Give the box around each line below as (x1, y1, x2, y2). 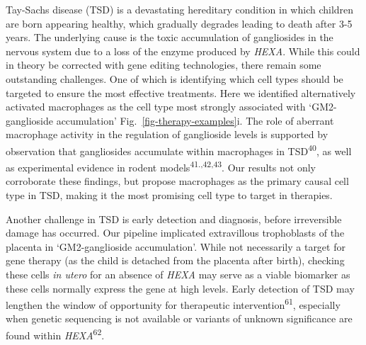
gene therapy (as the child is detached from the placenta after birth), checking (6, 253, 345, 268)
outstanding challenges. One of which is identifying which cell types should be (6, 71, 343, 86)
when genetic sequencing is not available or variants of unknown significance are (6, 311, 353, 326)
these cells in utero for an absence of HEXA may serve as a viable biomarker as (6, 267, 350, 281)
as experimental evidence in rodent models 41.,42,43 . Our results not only (6, 158, 316, 174)
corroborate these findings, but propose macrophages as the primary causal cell (6, 174, 349, 188)
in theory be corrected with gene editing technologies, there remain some (6, 57, 321, 72)
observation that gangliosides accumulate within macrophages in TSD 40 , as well (6, 141, 352, 158)
